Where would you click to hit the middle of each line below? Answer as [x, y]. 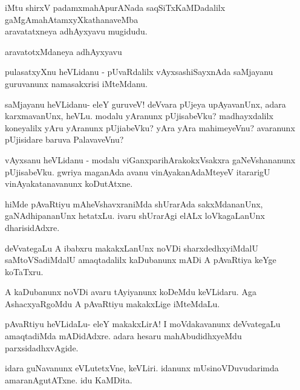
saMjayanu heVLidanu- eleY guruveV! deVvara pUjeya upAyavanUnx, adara [145, 104]
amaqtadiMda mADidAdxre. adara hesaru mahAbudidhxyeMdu [123, 336]
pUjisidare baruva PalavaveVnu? [64, 139]
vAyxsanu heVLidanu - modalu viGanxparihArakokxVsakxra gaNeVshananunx [150, 159]
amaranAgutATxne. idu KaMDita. [69, 379]
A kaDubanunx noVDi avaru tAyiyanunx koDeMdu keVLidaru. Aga [131, 292]
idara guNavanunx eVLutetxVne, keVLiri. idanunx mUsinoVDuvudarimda [142, 368]
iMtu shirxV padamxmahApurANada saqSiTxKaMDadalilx [115, 7]
